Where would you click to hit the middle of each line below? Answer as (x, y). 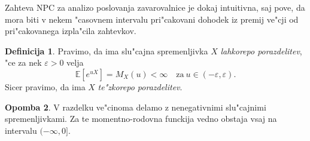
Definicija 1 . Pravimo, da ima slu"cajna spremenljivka (107, 50)
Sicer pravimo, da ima (45, 86)
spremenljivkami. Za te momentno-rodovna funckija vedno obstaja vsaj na (141, 119)
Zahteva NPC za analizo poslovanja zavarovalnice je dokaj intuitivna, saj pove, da (155, 7)
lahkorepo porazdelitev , (261, 50)
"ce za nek (23, 62)
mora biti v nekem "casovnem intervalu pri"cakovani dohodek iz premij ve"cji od (152, 19)
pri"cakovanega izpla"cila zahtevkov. (71, 31)
